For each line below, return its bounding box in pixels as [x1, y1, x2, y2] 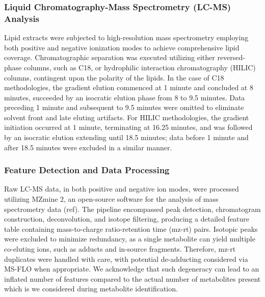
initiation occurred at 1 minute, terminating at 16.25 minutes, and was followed [4, 122, 253, 132]
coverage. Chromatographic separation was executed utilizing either [4, 52, 215, 63]
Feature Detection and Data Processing [4, 164, 170, 176]
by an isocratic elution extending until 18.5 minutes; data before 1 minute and [4, 132, 249, 143]
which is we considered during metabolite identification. [4, 283, 178, 294]
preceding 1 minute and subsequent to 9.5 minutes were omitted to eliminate [4, 102, 244, 113]
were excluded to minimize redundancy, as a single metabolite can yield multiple [4, 233, 255, 244]
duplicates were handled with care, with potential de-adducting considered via [4, 253, 248, 264]
